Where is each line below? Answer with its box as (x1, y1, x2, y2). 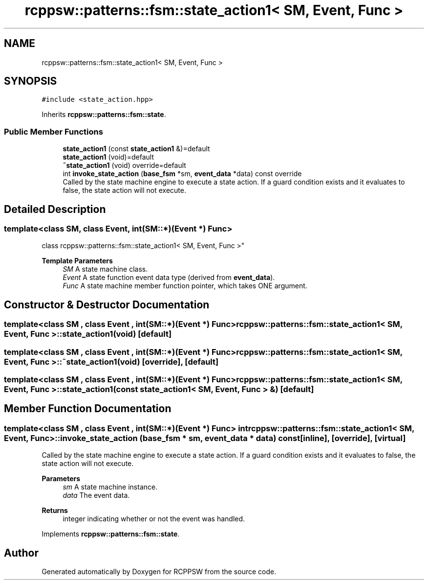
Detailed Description (4, 203, 106, 215)
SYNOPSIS (4, 75, 57, 88)
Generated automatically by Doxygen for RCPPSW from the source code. (42, 567, 277, 576)
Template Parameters (42, 257, 113, 265)
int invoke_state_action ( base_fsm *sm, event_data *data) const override (63, 169, 302, 178)
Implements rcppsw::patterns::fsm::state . (42, 530, 180, 538)
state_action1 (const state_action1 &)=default (63, 144, 210, 153)
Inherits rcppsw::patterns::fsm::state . (42, 110, 166, 119)
